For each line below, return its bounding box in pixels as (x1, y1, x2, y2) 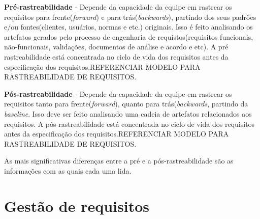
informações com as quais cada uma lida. (4, 165, 132, 176)
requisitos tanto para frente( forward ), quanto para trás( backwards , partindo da (4, 98, 248, 109)
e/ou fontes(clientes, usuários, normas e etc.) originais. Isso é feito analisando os (4, 21, 253, 32)
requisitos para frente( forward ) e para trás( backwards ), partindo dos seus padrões (4, 11, 256, 22)
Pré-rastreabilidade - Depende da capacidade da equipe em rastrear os (4, 2, 232, 12)
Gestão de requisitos (4, 195, 149, 216)
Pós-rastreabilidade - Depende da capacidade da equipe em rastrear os (4, 88, 232, 99)
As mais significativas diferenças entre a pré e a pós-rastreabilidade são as (4, 155, 234, 166)
